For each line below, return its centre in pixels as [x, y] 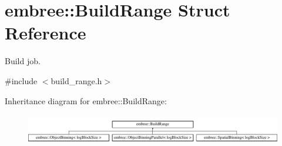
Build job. [23, 61]
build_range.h [76, 80]
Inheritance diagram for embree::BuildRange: [86, 100]
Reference [46, 33]
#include [21, 80]
